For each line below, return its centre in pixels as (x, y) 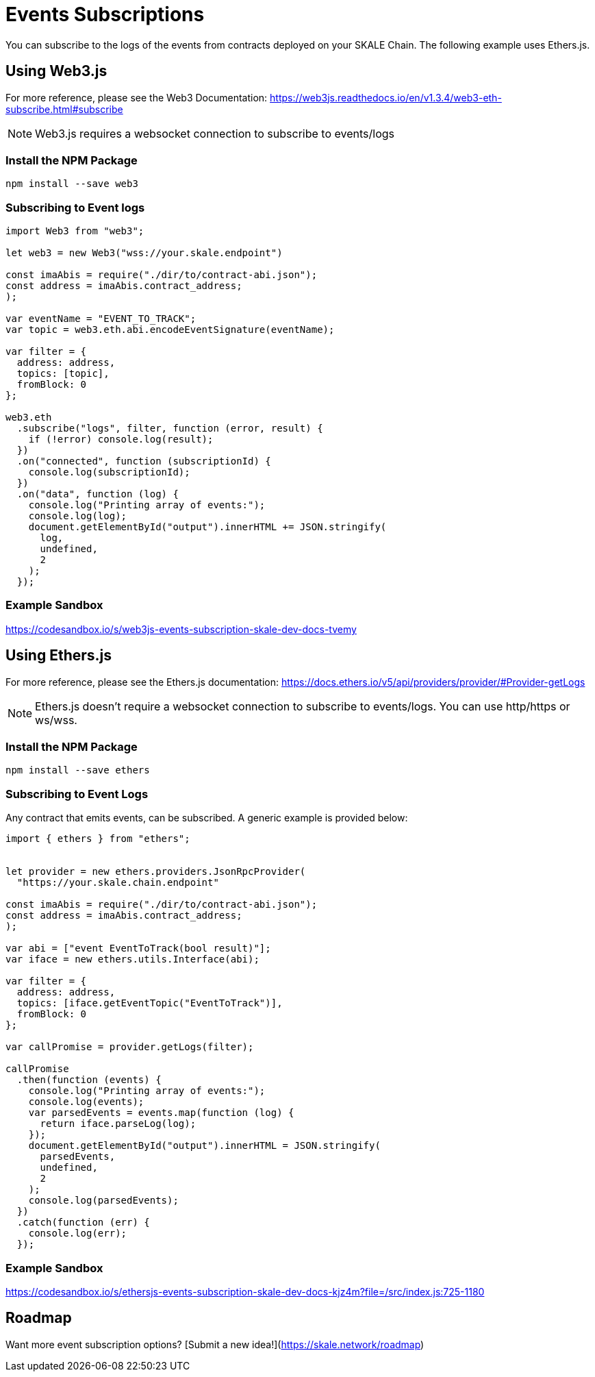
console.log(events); (86, 1102)
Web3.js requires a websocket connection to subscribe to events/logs (215, 133)
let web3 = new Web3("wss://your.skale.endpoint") (144, 253)
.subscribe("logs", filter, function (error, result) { (170, 429)
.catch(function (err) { (83, 1223)
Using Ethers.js (59, 656)
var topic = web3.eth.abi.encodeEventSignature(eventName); (170, 330)
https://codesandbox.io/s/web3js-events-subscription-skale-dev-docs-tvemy (181, 629)
